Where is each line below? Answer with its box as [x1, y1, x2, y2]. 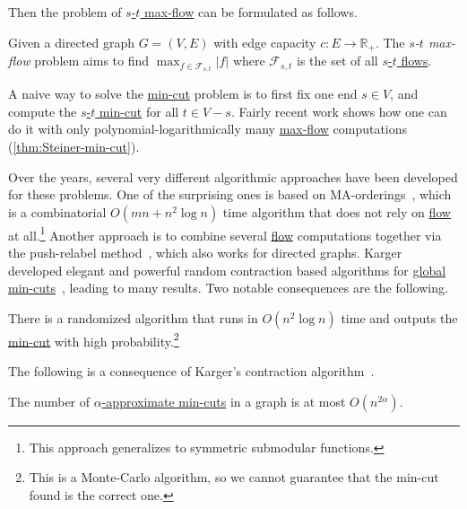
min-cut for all [99, 101, 179, 120]
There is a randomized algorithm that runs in [8, 308, 258, 327]
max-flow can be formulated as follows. [144, 3, 358, 21]
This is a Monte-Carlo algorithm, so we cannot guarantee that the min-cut [29, 468, 439, 487]
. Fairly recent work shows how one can [230, 101, 447, 120]
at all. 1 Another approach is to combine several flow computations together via [8, 223, 442, 244]
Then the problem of [8, 3, 122, 21]
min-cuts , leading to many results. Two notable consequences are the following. [8, 278, 448, 297]
